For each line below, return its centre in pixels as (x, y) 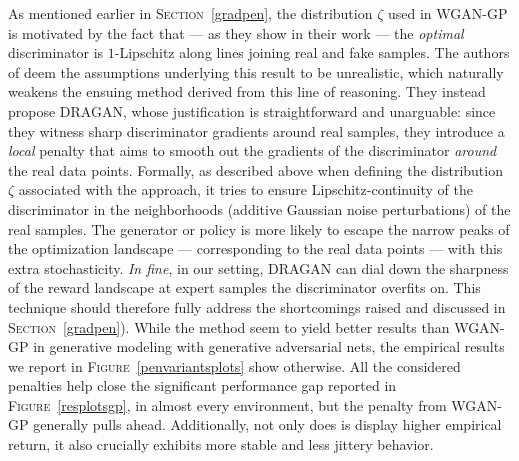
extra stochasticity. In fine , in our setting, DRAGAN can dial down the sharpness (258, 267)
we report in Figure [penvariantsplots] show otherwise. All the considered (234, 365)
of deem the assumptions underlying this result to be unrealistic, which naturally (256, 71)
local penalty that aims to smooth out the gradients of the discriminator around (252, 150)
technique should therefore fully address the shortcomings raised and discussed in (257, 306)
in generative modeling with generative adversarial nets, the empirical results (269, 346)
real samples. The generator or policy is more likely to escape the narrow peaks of (259, 228)
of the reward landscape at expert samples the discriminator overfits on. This (244, 287)
